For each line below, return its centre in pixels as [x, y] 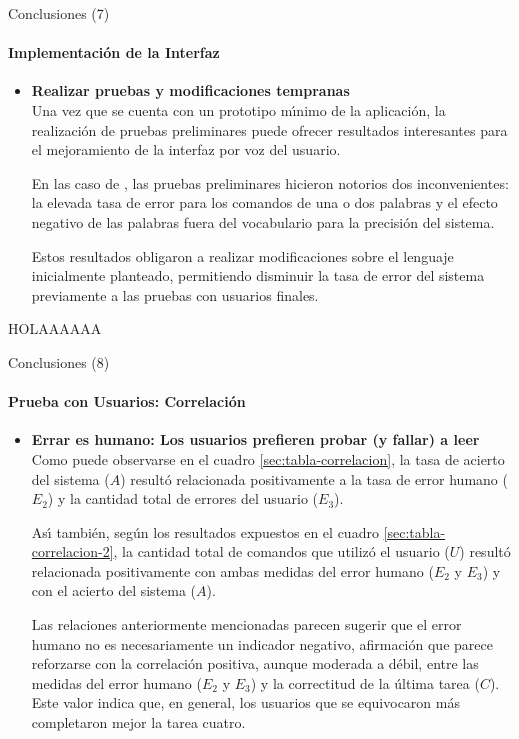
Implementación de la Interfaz [114, 52]
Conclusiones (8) [59, 361]
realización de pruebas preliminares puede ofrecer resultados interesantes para [269, 129]
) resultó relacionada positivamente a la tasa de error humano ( [314, 478]
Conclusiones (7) [59, 13]
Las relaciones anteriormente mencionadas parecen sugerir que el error [246, 624]
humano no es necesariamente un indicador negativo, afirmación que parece [262, 643]
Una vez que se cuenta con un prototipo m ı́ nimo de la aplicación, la [238, 109]
